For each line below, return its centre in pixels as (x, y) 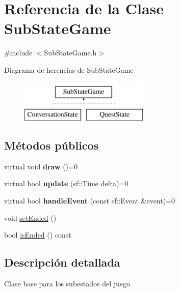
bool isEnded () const (38, 235)
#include (18, 53)
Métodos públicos (52, 145)
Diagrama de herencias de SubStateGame (69, 69)
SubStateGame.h (70, 53)
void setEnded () (30, 217)
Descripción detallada (62, 262)
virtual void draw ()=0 (41, 166)
